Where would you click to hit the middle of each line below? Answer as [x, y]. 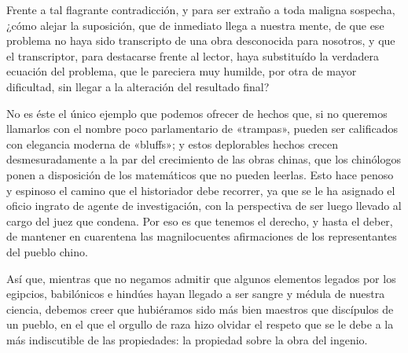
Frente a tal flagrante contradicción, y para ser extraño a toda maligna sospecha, [201, 9]
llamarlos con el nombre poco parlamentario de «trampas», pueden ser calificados [202, 129]
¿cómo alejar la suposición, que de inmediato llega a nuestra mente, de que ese [195, 25]
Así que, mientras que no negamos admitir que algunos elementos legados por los [201, 278]
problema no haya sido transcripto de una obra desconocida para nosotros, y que [201, 40]
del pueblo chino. [47, 251]
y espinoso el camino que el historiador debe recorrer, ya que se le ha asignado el [201, 190]
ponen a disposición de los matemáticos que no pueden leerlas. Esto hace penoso [200, 174]
